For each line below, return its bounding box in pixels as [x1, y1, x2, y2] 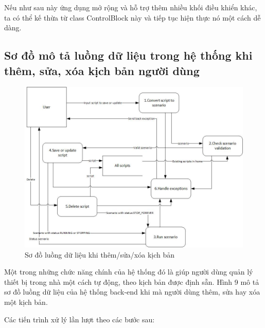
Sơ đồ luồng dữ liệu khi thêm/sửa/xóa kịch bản [25, 249, 175, 260]
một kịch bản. [4, 297, 48, 307]
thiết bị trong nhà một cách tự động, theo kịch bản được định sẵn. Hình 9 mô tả [4, 276, 259, 287]
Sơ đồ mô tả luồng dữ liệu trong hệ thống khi [4, 47, 253, 63]
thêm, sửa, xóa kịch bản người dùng [4, 62, 200, 78]
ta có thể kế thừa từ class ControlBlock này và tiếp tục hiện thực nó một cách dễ [4, 12, 261, 23]
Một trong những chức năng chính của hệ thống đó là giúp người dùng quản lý [4, 266, 253, 277]
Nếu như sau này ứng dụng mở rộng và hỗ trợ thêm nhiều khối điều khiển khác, [4, 2, 257, 12]
